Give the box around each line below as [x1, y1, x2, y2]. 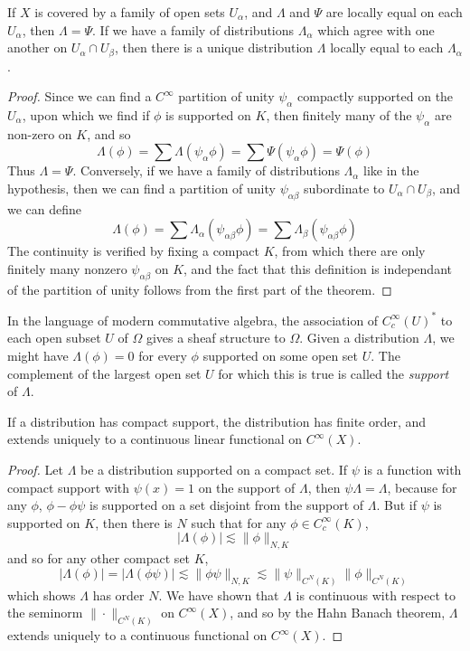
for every [138, 346, 187, 365]
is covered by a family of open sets [34, 3, 225, 21]
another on [7, 38, 68, 57]
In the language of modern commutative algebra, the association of [7, 310, 379, 329]
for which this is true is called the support [218, 363, 449, 382]
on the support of [198, 477, 296, 496]
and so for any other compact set [7, 549, 191, 568]
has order [92, 585, 145, 604]
